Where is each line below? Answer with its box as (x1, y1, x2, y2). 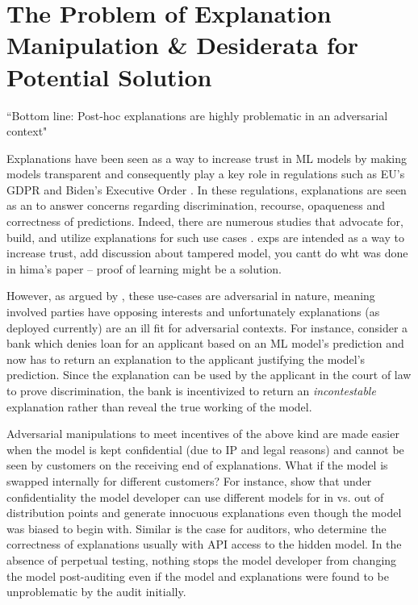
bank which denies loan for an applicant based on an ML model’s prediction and (6, 335, 404, 352)
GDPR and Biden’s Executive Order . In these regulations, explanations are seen (6, 181, 407, 198)
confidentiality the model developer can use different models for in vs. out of (6, 488, 384, 505)
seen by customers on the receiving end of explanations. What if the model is (6, 457, 388, 474)
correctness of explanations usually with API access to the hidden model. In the (6, 536, 402, 553)
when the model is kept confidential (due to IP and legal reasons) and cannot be (6, 440, 404, 457)
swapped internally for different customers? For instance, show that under (6, 472, 372, 489)
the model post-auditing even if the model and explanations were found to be (6, 567, 389, 584)
